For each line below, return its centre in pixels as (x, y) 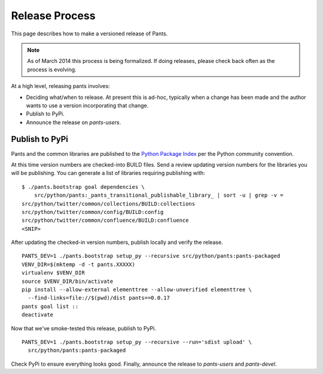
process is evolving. (52, 70)
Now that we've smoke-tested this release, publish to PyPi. (84, 328)
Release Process (53, 16)
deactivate (38, 315)
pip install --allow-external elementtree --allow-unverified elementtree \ (137, 290)
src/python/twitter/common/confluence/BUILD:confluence (105, 221)
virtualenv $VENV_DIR (53, 273)
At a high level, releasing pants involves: (60, 86)
